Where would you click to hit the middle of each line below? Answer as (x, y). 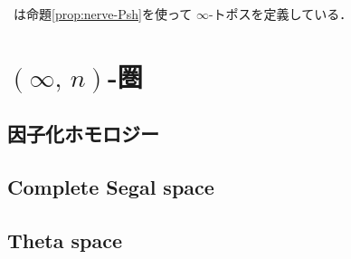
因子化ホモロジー (83, 134)
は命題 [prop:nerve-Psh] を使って (103, 14)
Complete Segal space (111, 187)
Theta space (65, 240)
